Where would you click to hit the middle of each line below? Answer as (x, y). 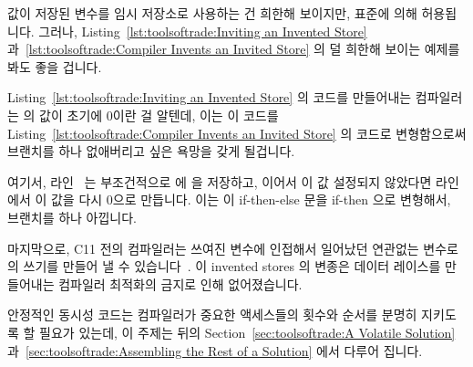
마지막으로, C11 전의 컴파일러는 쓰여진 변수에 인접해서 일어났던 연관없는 (213, 248)
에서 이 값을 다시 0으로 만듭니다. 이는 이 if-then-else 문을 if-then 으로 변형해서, (229, 199)
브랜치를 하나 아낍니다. (72, 217)
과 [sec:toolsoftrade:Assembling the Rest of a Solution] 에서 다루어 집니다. (215, 350)
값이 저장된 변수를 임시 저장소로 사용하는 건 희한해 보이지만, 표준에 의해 (212, 13)
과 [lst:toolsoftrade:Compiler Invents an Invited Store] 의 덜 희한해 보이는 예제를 (234, 49)
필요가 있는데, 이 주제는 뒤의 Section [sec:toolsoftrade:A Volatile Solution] (247, 332)
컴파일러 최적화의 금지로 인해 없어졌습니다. (180, 283)
